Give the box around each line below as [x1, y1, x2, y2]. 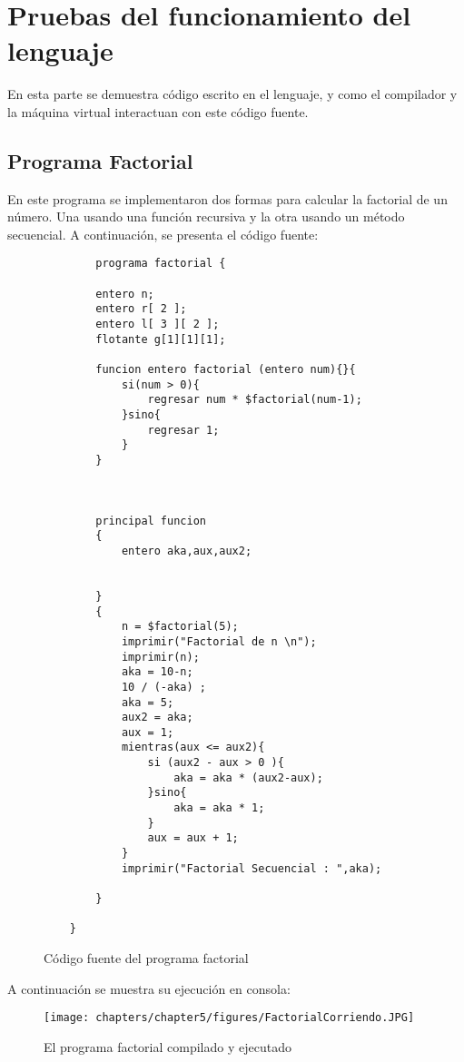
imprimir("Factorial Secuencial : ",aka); [121, 861, 382, 875]
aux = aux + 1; [147, 831, 239, 845]
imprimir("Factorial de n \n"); [121, 634, 317, 648]
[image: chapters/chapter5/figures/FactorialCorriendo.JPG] [44, 1011, 415, 1025]
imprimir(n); [121, 650, 200, 664]
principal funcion [95, 514, 206, 527]
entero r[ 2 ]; [95, 302, 187, 316]
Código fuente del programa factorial [44, 949, 249, 968]
